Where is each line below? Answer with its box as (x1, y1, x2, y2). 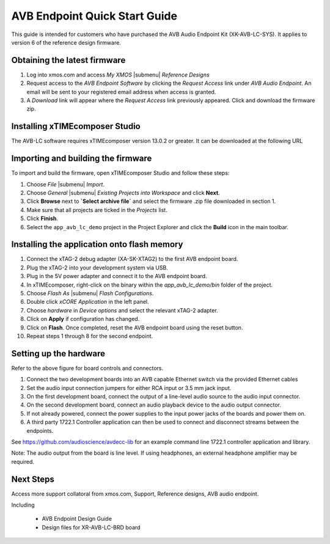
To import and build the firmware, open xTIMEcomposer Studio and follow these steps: (11, 169, 230, 177)
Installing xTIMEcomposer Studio (11, 121, 141, 131)
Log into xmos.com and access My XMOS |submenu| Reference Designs (26, 71, 210, 78)
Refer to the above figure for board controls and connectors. (11, 364, 164, 372)
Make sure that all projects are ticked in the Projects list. (26, 206, 167, 213)
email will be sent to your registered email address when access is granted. (26, 88, 216, 95)
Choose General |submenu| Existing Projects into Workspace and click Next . (26, 189, 220, 196)
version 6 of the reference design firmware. (11, 39, 122, 46)
